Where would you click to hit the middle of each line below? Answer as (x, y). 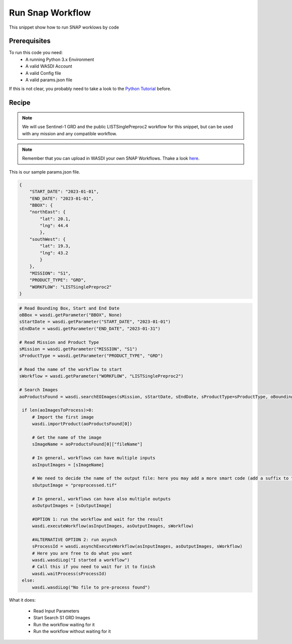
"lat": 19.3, (55, 246)
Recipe (20, 103)
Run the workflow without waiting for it (72, 631)
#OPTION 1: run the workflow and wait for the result (97, 519)
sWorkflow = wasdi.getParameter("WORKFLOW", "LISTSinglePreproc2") (101, 376)
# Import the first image (63, 417)
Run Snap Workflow (50, 13)
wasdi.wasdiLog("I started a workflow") (81, 560)
